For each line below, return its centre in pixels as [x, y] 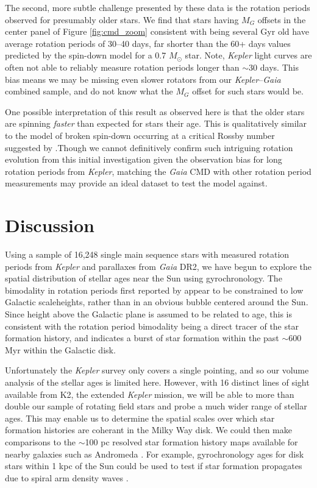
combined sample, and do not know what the [89, 91]
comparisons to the [41, 441]
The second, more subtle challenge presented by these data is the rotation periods [158, 7]
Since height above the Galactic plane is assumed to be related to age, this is [149, 314]
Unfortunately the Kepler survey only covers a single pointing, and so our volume [157, 370]
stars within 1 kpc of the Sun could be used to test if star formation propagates [154, 466]
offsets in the [282, 19]
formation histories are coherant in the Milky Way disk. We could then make [148, 430]
